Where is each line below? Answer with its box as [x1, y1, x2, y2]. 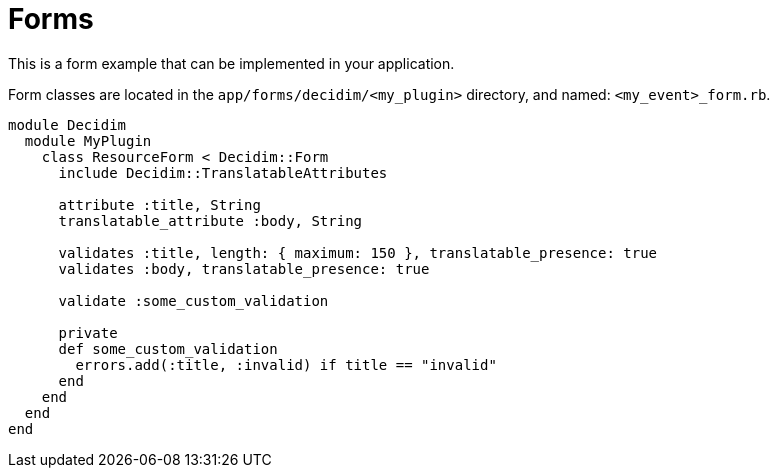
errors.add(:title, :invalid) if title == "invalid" [75, 356, 497, 373]
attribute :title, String [58, 196, 261, 213]
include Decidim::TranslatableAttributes [58, 164, 388, 181]
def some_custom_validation [58, 340, 278, 357]
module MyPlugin [24, 132, 152, 149]
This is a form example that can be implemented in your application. [8, 54, 455, 72]
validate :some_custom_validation [58, 292, 329, 309]
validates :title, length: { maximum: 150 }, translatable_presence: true [58, 244, 658, 261]
